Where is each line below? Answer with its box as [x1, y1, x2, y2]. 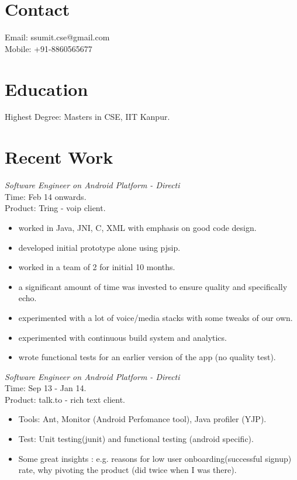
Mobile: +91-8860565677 [5, 42, 92, 54]
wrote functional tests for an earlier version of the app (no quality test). [18, 351, 276, 363]
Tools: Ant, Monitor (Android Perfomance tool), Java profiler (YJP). [18, 413, 267, 425]
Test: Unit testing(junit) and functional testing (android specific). [18, 433, 254, 445]
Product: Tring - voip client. [5, 202, 106, 214]
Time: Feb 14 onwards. [5, 190, 87, 202]
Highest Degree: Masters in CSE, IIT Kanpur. [5, 110, 170, 123]
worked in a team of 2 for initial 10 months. [18, 261, 175, 273]
